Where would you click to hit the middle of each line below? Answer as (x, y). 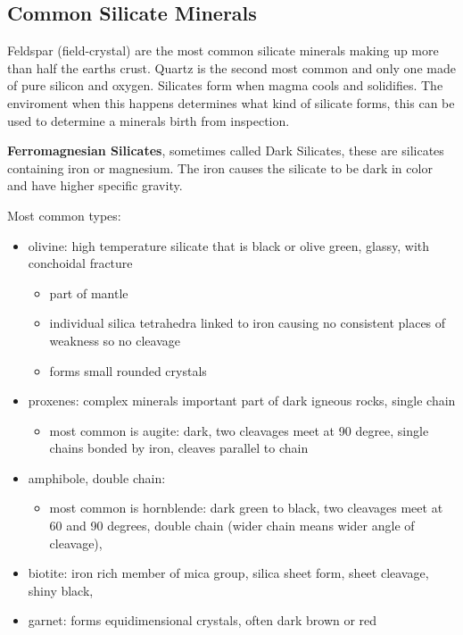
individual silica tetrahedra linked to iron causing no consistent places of (248, 323)
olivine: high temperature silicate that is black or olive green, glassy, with (229, 245)
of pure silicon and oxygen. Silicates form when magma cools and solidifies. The (225, 85)
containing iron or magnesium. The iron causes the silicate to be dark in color (220, 167)
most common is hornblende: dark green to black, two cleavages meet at (246, 508)
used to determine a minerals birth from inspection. (149, 120)
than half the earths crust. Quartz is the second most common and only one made (231, 67)
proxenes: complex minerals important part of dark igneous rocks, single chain (242, 401)
